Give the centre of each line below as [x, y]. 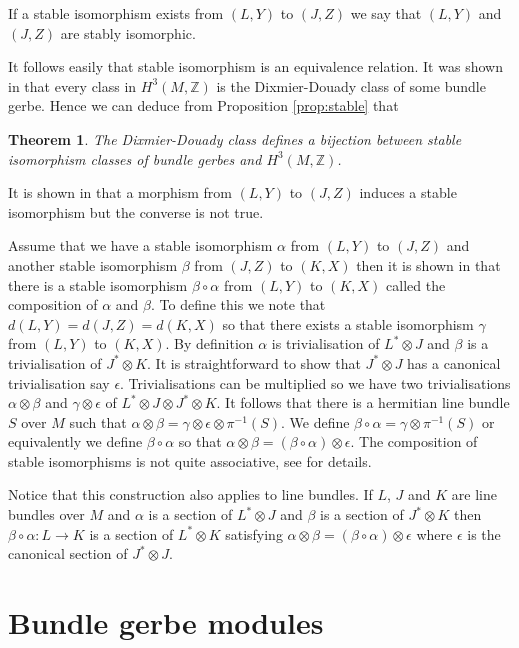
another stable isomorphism [93, 264]
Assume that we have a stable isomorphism [140, 245]
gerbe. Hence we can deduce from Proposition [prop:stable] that [203, 105]
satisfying [254, 533]
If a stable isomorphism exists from [116, 13]
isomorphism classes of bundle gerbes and [135, 158]
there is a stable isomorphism [98, 284]
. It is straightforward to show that [254, 362]
